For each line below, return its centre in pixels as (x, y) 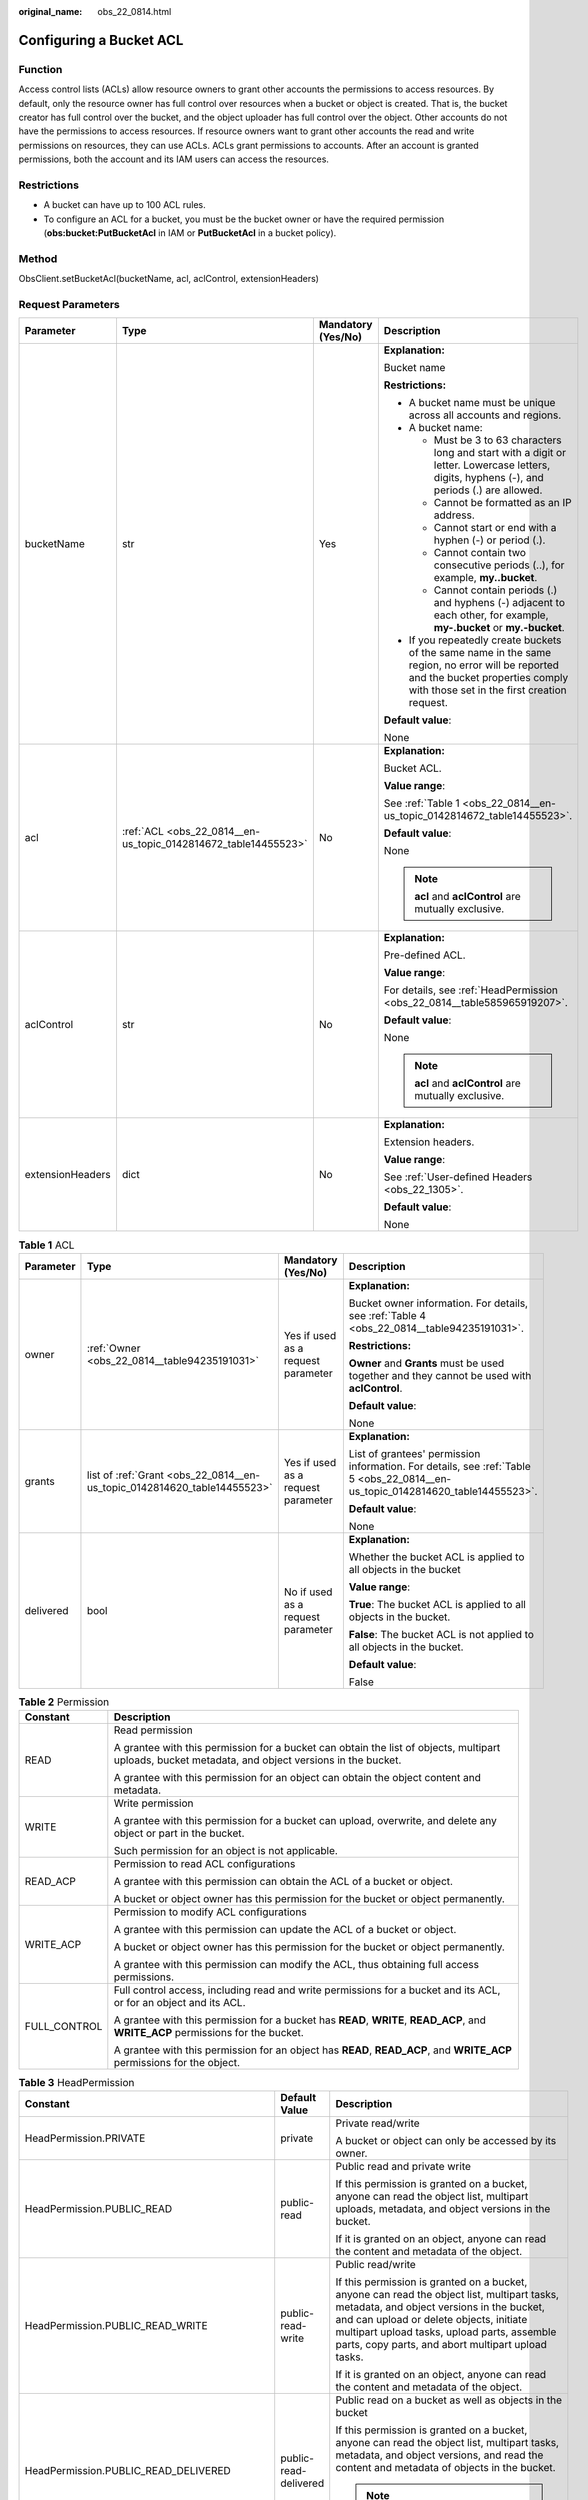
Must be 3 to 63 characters (497, 440)
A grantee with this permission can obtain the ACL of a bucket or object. (283, 1882)
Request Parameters (69, 304)
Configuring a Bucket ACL (101, 40)
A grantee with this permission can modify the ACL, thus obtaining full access (296, 1965)
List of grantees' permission (414, 1453)
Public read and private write (403, 2167)
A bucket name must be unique (482, 403)
